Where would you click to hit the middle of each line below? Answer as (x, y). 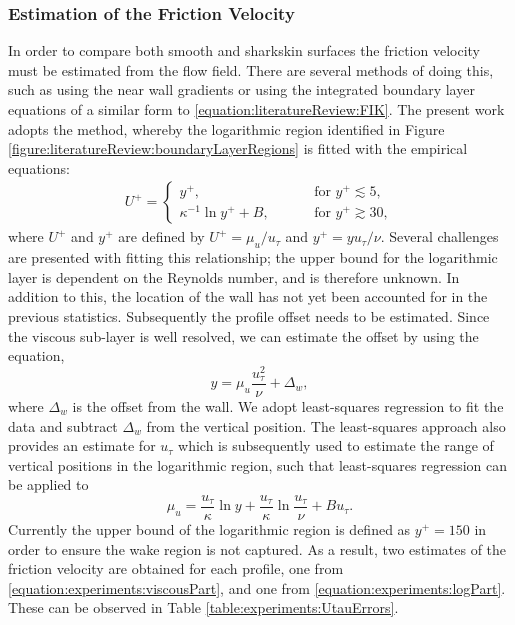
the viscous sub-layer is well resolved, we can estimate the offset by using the (243, 335)
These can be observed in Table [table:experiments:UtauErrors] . (203, 607)
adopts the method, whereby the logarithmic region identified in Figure (226, 128)
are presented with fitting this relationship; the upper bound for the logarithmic (253, 257)
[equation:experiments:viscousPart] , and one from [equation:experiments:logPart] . (257, 587)
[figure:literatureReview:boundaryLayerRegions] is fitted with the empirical (238, 148)
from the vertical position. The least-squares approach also (326, 425)
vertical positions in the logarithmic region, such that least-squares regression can (257, 464)
